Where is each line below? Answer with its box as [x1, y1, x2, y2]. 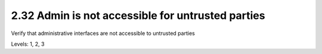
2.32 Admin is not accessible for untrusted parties [11, 9, 265, 22]
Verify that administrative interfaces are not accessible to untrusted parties [11, 30, 195, 37]
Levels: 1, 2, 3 [11, 40, 45, 47]
